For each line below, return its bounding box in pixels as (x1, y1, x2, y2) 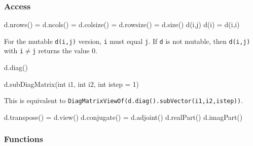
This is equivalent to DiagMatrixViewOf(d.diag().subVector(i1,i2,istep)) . (4, 95, 243, 106)
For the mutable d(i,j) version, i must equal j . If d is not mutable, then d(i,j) (4, 36, 251, 46)
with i (4, 45, 24, 56)
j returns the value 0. (32, 45, 98, 56)
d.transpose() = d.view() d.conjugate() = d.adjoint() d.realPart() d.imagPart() (4, 111, 243, 122)
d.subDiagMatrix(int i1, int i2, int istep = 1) (4, 78, 139, 89)
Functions (4, 133, 43, 145)
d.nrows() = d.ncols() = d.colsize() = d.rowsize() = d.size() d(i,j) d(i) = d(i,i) (4, 19, 240, 30)
